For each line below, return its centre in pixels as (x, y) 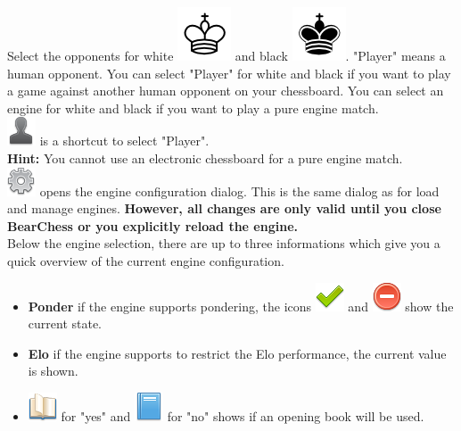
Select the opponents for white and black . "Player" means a (226, 55)
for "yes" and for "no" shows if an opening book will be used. (243, 415)
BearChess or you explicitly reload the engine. (152, 225)
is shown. (53, 371)
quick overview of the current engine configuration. (146, 260)
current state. (65, 323)
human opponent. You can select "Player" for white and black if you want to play (229, 73)
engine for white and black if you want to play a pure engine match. (193, 108)
